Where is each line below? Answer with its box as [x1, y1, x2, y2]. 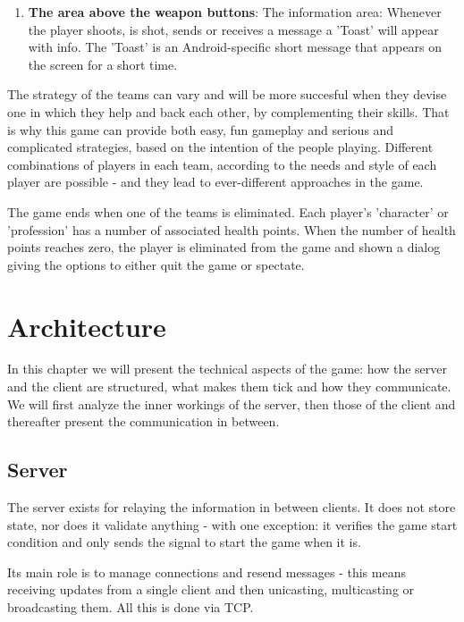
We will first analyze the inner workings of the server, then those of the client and [7, 394, 456, 413]
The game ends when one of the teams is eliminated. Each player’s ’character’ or [7, 202, 449, 221]
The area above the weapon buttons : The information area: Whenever [28, 3, 442, 21]
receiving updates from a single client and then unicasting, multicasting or [7, 580, 415, 599]
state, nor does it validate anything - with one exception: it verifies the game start [7, 515, 458, 534]
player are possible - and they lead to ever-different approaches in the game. [7, 172, 424, 191]
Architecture [7, 307, 166, 344]
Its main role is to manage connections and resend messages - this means [7, 562, 406, 581]
